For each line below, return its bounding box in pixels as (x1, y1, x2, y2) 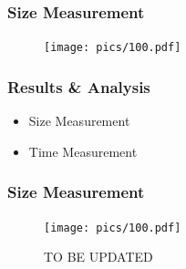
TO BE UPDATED (44, 247, 153, 266)
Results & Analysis (7, 75, 150, 98)
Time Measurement (28, 141, 138, 160)
